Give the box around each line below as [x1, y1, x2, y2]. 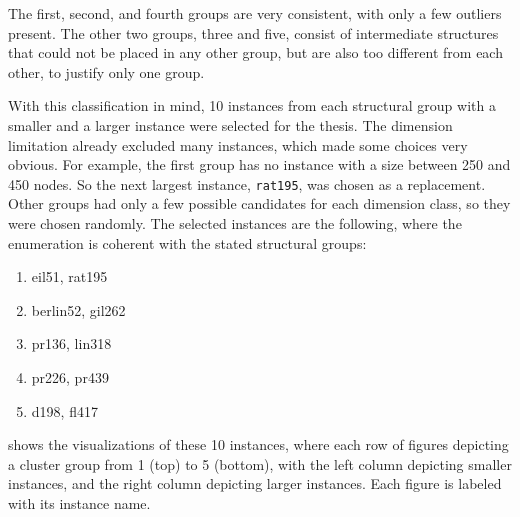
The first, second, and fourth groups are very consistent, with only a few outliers [8, 3, 502, 23]
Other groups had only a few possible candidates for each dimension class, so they [8, 193, 511, 214]
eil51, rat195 [31, 266, 108, 287]
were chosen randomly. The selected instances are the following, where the [8, 213, 462, 233]
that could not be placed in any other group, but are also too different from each [8, 42, 503, 63]
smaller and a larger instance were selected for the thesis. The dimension [8, 114, 453, 135]
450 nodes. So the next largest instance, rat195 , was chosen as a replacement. [8, 173, 486, 194]
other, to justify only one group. [8, 61, 205, 82]
